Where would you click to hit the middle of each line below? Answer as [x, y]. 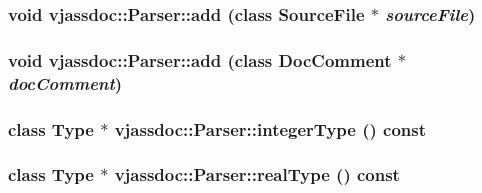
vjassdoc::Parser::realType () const [257, 174]
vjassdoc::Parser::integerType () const [270, 128]
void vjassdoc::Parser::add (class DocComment [200, 59]
